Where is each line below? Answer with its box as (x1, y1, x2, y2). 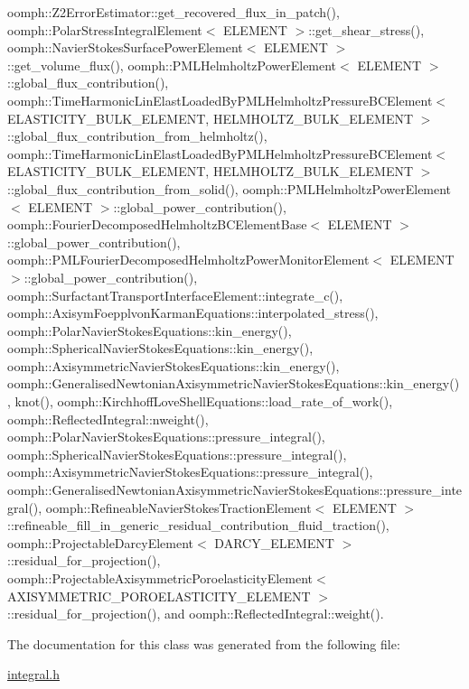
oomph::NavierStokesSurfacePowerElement (7, 38, 243, 57)
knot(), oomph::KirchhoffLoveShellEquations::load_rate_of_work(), (14, 392, 393, 411)
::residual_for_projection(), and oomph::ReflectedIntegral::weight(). (7, 604, 384, 623)
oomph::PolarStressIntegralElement (7, 20, 202, 39)
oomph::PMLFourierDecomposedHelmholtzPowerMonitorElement (7, 250, 370, 269)
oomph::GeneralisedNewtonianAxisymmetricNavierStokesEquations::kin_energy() (7, 374, 460, 393)
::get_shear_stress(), (308, 20, 425, 39)
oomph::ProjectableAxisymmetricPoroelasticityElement (7, 569, 314, 587)
